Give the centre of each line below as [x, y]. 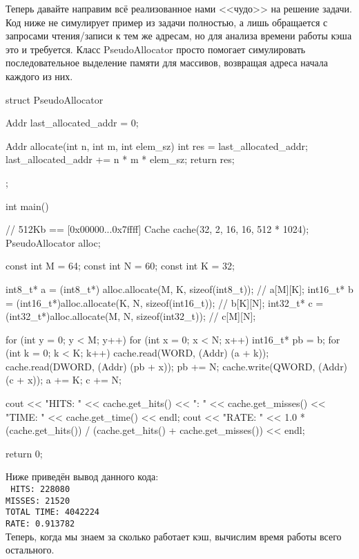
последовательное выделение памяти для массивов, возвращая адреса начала [167, 63]
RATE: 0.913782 [40, 524]
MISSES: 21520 [38, 501]
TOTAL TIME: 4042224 [53, 512]
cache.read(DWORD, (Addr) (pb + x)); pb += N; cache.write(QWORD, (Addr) [177, 366]
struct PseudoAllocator [55, 99]
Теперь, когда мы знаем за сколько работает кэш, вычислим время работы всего [174, 536]
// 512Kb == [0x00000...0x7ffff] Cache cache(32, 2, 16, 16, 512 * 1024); [157, 229]
